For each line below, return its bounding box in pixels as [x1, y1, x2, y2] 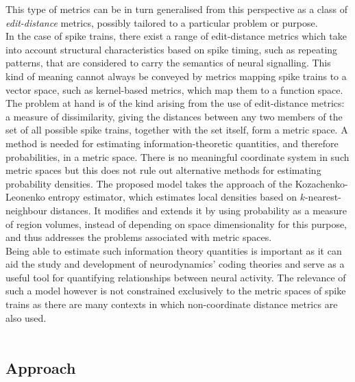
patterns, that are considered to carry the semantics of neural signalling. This [5, 55, 331, 70]
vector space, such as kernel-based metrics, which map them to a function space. [5, 82, 343, 97]
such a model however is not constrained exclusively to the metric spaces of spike [5, 283, 346, 298]
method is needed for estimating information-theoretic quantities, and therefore [5, 136, 339, 150]
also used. [5, 310, 47, 324]
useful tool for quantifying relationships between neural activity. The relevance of [5, 270, 346, 284]
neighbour [5, 203, 47, 217]
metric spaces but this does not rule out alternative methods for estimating [5, 163, 321, 177]
